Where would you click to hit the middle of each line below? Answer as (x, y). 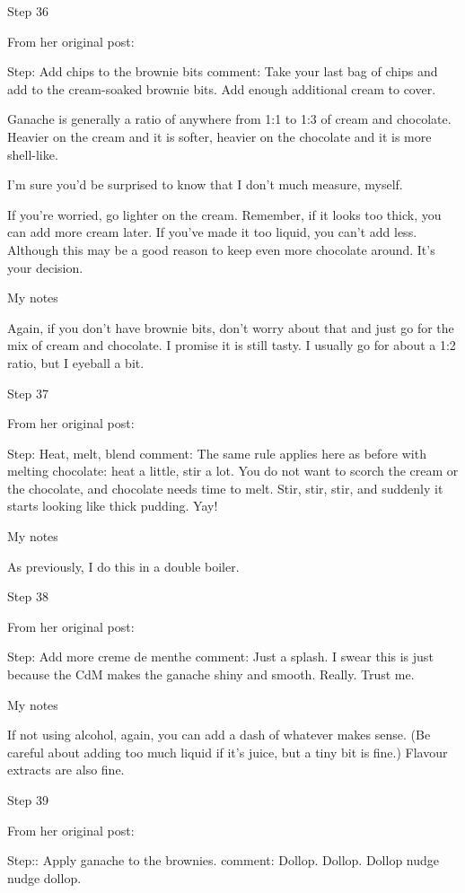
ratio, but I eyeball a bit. (76, 362)
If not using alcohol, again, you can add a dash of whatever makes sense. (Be (219, 735)
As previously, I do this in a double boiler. (123, 566)
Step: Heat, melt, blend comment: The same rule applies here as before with (217, 453)
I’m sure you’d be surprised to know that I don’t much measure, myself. (205, 184)
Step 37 (28, 393)
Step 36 (28, 11)
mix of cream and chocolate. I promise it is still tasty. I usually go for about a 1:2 (232, 345)
